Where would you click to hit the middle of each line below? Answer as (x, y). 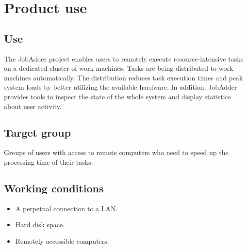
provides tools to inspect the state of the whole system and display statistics (117, 96)
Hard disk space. (40, 225)
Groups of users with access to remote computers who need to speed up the (116, 152)
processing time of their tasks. (49, 162)
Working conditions (54, 188)
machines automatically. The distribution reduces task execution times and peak (123, 77)
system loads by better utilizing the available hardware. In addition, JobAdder (121, 87)
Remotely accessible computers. (62, 241)
